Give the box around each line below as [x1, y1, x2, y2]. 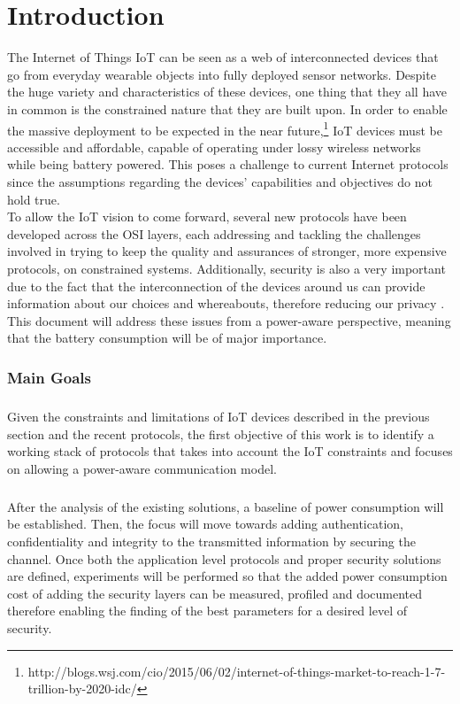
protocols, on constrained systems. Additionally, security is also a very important [7, 259, 446, 277]
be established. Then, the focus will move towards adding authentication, [7, 514, 403, 533]
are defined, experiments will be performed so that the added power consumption [7, 567, 448, 585]
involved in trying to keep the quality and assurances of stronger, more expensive [7, 242, 447, 260]
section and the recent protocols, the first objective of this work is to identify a [7, 424, 434, 443]
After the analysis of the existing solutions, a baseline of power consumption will [7, 497, 444, 515]
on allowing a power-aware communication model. [7, 459, 277, 477]
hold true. [7, 190, 60, 208]
